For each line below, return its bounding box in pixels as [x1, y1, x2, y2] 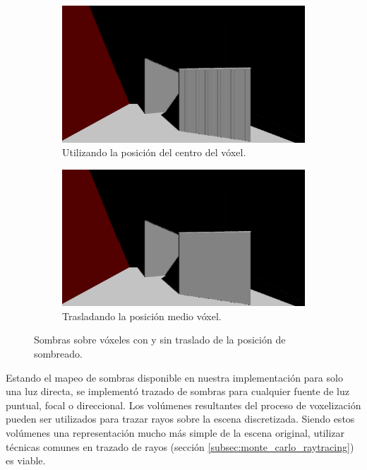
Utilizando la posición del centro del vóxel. [62, 145, 246, 160]
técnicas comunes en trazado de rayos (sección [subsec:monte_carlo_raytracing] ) [6, 439, 354, 454]
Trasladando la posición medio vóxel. [62, 308, 222, 323]
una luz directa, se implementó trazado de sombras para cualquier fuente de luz [6, 384, 349, 399]
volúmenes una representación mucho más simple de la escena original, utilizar [6, 425, 345, 440]
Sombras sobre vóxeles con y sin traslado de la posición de [34, 332, 286, 347]
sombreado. [34, 346, 83, 360]
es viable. [6, 453, 46, 468]
